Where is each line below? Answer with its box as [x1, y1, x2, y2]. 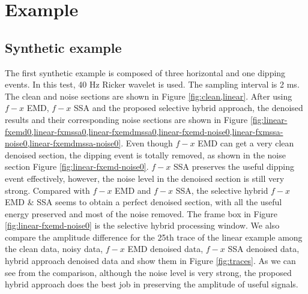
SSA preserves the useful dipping [173, 160, 294, 173]
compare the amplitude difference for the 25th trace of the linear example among [5, 230, 303, 243]
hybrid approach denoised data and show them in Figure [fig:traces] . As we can [5, 254, 296, 267]
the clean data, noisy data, [5, 242, 103, 255]
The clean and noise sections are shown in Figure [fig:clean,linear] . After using [5, 89, 292, 102]
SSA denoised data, [228, 242, 300, 255]
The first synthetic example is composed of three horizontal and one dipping [5, 66, 286, 79]
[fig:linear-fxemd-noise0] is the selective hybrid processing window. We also [5, 219, 280, 232]
